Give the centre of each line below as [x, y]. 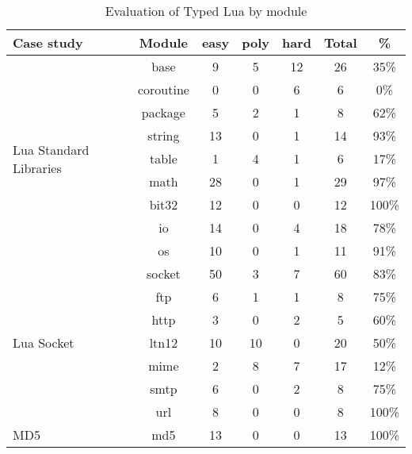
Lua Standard [51, 149]
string [164, 135]
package [163, 112]
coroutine [163, 89]
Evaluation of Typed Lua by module [206, 11]
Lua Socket [44, 342]
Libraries [37, 167]
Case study [48, 42]
